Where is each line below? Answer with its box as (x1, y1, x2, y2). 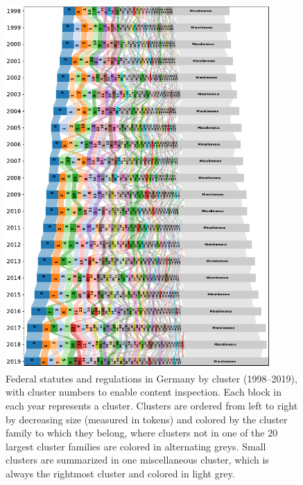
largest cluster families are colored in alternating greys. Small (6, 439, 266, 453)
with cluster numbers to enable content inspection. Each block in (6, 385, 282, 399)
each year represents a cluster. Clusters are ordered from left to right (6, 398, 298, 412)
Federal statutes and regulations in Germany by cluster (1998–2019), (6, 371, 297, 385)
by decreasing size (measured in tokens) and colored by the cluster (6, 412, 288, 426)
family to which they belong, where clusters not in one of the (6, 425, 265, 440)
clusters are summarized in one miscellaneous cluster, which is (6, 452, 269, 467)
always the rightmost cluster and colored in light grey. (6, 466, 235, 480)
